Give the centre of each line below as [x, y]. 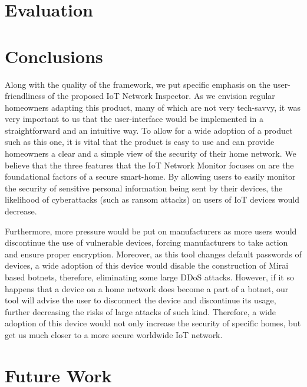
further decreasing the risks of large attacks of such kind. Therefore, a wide [140, 311]
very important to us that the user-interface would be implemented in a [134, 119]
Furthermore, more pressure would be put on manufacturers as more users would [151, 231]
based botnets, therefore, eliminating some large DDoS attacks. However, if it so [149, 277]
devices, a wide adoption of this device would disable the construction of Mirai [147, 265]
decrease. [21, 211]
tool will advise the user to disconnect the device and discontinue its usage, [141, 300]
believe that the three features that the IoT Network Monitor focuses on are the [149, 165]
